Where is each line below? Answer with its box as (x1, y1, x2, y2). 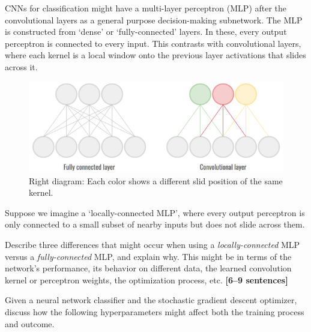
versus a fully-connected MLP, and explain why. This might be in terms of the (5, 250, 292, 262)
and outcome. (5, 317, 55, 330)
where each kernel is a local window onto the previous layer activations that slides (5, 49, 306, 61)
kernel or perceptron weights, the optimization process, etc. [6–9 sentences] (5, 273, 288, 286)
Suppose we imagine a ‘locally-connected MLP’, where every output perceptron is (5, 206, 305, 219)
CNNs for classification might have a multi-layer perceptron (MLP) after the (5, 2, 287, 14)
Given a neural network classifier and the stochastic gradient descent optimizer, (5, 294, 297, 306)
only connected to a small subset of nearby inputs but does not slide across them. (5, 218, 305, 231)
